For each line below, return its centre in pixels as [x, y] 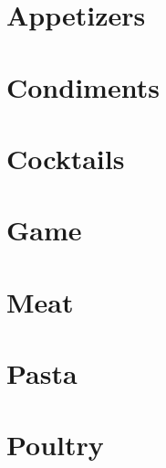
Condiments [83, 86]
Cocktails [66, 158]
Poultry [55, 445]
